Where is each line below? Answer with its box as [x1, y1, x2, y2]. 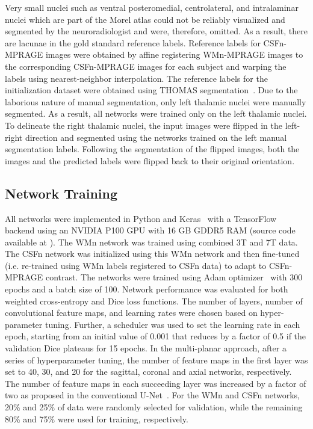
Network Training [5, 184, 118, 202]
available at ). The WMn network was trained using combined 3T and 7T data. [5, 235, 298, 248]
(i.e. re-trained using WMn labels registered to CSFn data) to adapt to [5, 259, 267, 271]
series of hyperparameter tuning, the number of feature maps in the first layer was [5, 353, 308, 366]
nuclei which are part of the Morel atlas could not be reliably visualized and [5, 13, 285, 25]
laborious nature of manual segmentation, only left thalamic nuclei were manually [5, 95, 306, 108]
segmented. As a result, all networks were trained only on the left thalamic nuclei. [5, 107, 307, 120]
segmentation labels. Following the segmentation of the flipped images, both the [5, 143, 300, 155]
